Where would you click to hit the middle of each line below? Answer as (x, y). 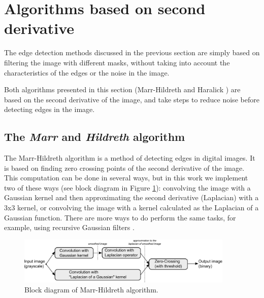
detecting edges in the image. (49, 109)
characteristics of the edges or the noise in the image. (87, 72)
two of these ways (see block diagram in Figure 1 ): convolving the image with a (127, 187)
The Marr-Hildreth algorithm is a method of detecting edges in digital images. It (130, 158)
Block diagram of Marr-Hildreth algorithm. (91, 289)
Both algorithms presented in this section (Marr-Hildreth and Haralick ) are (122, 89)
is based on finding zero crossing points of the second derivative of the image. (124, 167)
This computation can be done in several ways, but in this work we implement (126, 178)
